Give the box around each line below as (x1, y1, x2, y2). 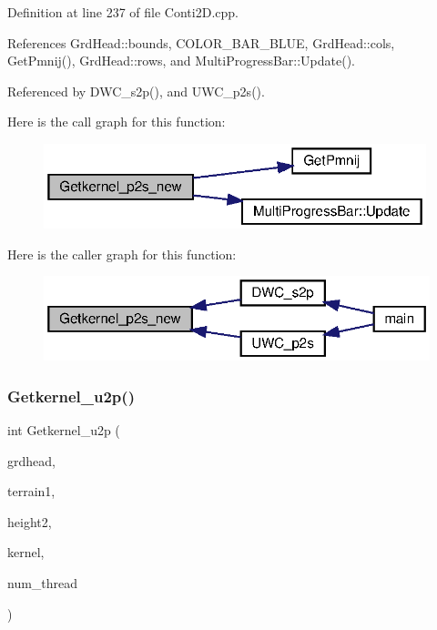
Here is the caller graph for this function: (7, 244, 237, 263)
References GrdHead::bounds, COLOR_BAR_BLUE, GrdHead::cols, (7, 33, 395, 52)
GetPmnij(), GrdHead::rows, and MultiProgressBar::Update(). (7, 51, 356, 70)
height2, (7, 512, 52, 531)
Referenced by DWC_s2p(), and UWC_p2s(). (7, 81, 265, 100)
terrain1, (7, 482, 56, 501)
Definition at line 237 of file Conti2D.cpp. (7, 3, 239, 21)
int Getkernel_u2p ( (7, 420, 120, 439)
